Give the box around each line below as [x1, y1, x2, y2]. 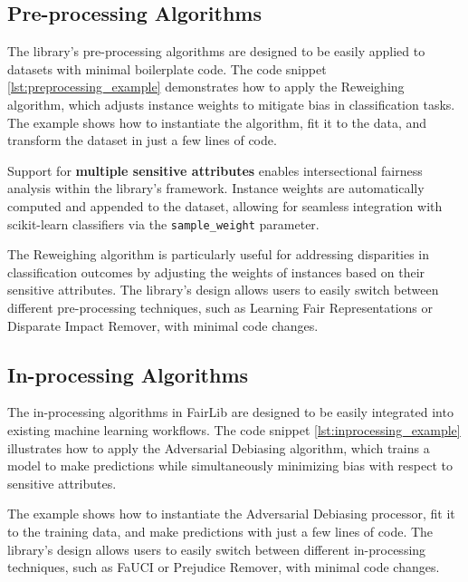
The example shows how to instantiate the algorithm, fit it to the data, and [7, 112, 427, 131]
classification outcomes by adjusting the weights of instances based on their [7, 262, 425, 281]
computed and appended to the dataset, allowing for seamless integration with [7, 196, 443, 215]
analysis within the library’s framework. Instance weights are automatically [7, 179, 425, 198]
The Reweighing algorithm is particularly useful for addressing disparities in [7, 245, 430, 264]
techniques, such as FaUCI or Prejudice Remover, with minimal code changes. [7, 558, 440, 577]
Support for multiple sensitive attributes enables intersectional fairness [7, 160, 423, 179]
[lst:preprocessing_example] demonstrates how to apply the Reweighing [7, 77, 405, 96]
